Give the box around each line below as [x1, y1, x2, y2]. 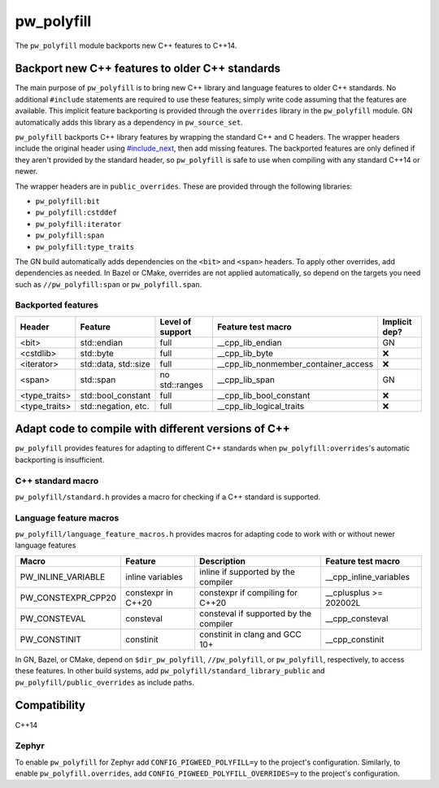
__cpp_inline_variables [325, 571, 411, 582]
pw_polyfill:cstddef [35, 208, 118, 217]
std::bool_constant [80, 390, 151, 401]
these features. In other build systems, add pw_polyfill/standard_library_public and [15, 666, 325, 676]
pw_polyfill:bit [35, 196, 101, 206]
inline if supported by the [199, 566, 296, 577]
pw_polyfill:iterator [35, 220, 122, 229]
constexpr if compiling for [199, 586, 298, 598]
